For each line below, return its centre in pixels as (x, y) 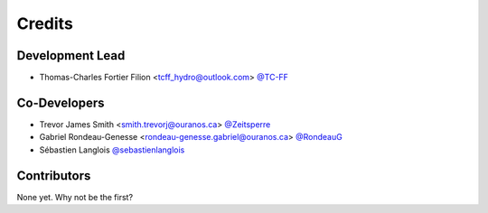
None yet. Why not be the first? (75, 197)
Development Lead (71, 56)
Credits (45, 23)
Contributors (54, 176)
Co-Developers (61, 102)
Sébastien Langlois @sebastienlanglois (112, 150)
